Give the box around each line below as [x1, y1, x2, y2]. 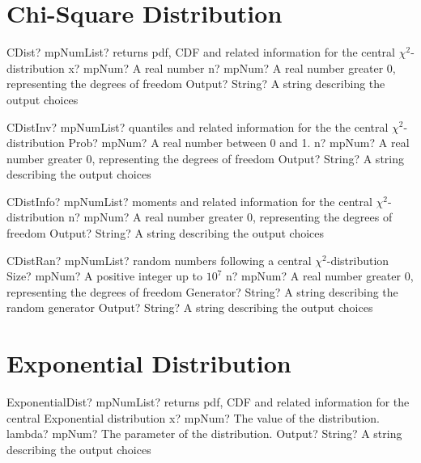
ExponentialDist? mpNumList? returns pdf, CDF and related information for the [6, 394, 410, 410]
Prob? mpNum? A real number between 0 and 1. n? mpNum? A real [68, 134, 410, 151]
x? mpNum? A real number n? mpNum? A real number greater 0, [68, 59, 396, 76]
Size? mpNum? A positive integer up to [6, 267, 202, 284]
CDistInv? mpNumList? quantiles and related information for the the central [6, 118, 389, 135]
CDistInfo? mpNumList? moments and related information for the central [6, 192, 372, 209]
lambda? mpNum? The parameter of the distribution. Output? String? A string [6, 425, 402, 442]
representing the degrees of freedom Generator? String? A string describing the [6, 283, 398, 300]
